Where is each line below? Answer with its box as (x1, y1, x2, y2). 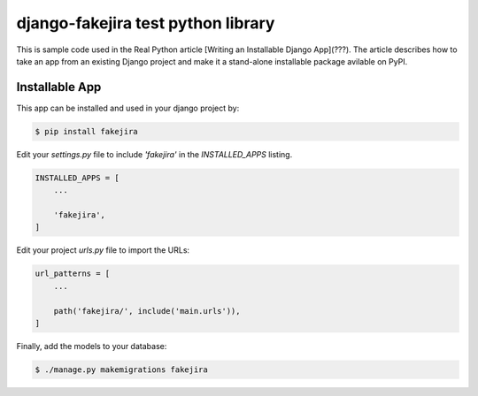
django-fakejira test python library (16, 13, 275, 33)
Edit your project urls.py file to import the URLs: (16, 245, 190, 255)
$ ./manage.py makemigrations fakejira (35, 364, 208, 375)
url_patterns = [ (35, 269, 111, 278)
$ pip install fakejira (35, 126, 139, 136)
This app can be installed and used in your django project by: (16, 103, 240, 113)
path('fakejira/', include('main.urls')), (53, 306, 241, 316)
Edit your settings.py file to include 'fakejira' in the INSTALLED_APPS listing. (16, 148, 293, 159)
